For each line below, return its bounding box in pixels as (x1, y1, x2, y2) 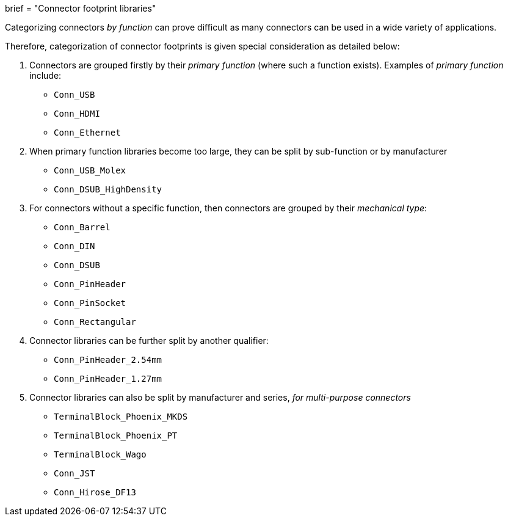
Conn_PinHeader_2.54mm (54, 355, 162, 365)
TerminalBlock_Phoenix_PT (54, 431, 178, 440)
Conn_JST (54, 468, 95, 478)
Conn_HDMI (54, 109, 100, 118)
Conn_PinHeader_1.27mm (54, 374, 162, 384)
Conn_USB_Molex (54, 166, 126, 175)
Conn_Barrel (54, 222, 111, 232)
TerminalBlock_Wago (54, 450, 147, 459)
